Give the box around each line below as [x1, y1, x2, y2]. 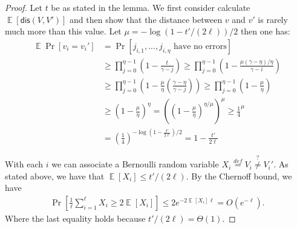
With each [5, 158, 43, 170]
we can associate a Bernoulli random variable [51, 158, 219, 170]
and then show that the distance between [70, 13, 223, 25]
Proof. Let [5, 1, 42, 13]
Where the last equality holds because [5, 211, 146, 224]
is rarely [258, 13, 288, 25]
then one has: [240, 25, 290, 37]
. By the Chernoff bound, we [186, 169, 292, 182]
